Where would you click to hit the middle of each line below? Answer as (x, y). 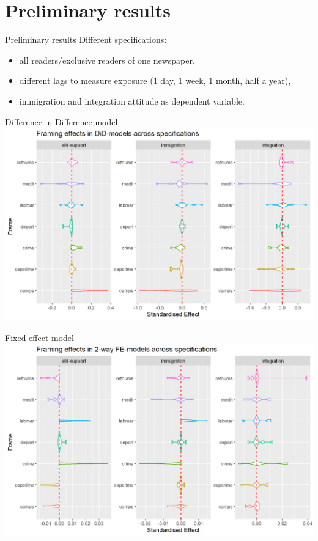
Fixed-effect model (39, 337)
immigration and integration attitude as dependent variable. (132, 101)
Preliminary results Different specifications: (86, 39)
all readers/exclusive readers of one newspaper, (107, 60)
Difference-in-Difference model (61, 121)
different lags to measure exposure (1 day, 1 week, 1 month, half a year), (155, 80)
